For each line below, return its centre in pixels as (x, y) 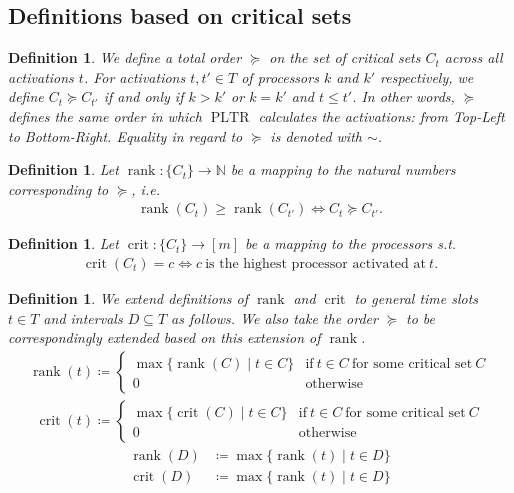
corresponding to (58, 188)
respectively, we (427, 76)
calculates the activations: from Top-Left (381, 115)
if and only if (143, 96)
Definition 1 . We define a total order (125, 57)
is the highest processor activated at (315, 264)
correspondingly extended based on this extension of (164, 337)
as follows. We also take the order (274, 317)
